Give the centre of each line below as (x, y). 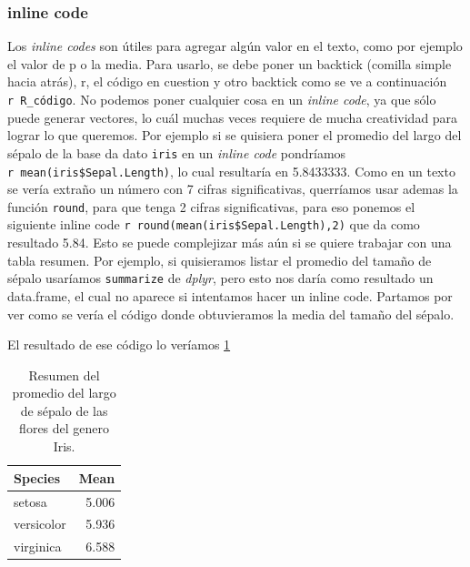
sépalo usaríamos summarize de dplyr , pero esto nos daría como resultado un (220, 278)
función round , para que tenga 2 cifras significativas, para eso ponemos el (211, 206)
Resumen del (64, 375)
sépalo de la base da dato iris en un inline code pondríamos (177, 152)
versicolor (40, 524)
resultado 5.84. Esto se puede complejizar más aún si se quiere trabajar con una (230, 243)
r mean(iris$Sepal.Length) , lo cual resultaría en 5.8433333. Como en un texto (231, 171)
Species (37, 477)
